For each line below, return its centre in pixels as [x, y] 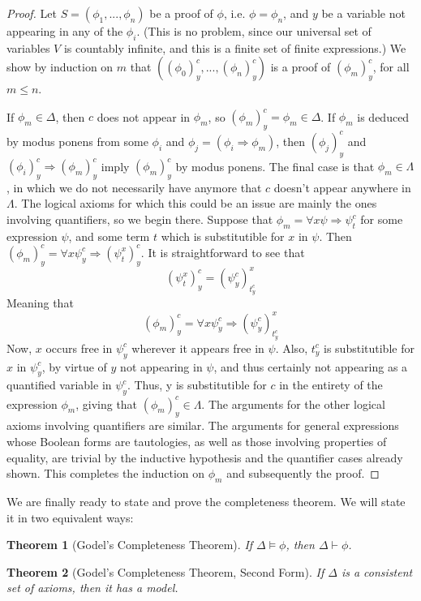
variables [28, 47]
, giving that [107, 404]
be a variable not [363, 13]
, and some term [109, 236]
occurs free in [79, 348]
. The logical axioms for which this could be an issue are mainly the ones [195, 203]
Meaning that [40, 303]
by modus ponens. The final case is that [275, 166]
